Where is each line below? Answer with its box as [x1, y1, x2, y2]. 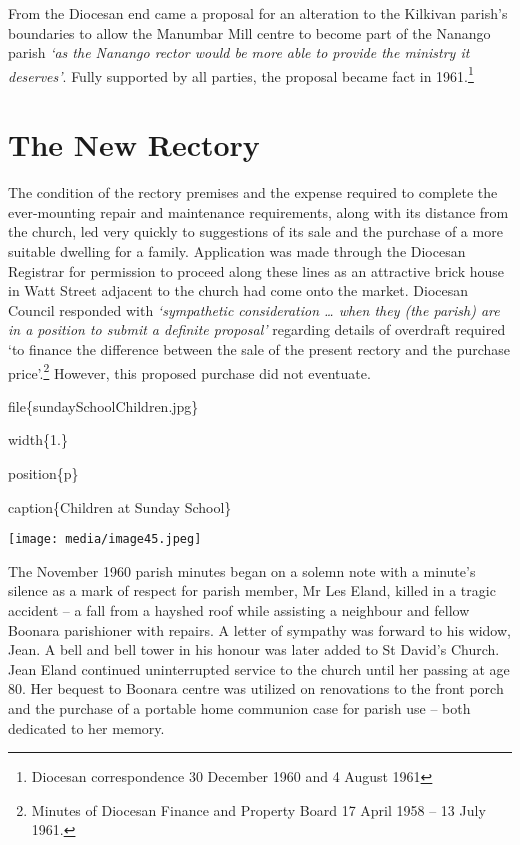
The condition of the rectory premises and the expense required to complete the [8, 182, 498, 203]
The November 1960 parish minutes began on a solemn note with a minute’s [8, 560, 476, 581]
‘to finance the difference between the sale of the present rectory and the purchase [8, 338, 511, 359]
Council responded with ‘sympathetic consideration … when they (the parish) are [8, 299, 500, 320]
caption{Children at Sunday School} [8, 496, 232, 517]
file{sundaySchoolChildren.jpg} [8, 395, 199, 416]
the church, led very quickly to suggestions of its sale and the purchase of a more [8, 221, 503, 242]
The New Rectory [8, 124, 260, 165]
